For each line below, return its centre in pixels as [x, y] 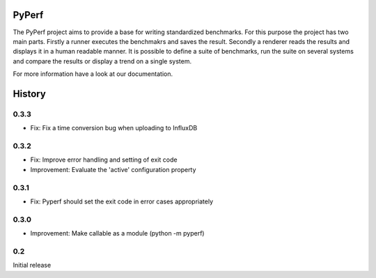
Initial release [32, 265]
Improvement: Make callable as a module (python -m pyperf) [117, 233]
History [30, 94]
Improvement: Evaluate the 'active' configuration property [113, 169]
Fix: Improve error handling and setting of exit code [104, 160]
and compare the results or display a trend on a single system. [102, 61]
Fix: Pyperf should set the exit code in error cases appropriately [122, 201]
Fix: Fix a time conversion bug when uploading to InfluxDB [114, 128]
